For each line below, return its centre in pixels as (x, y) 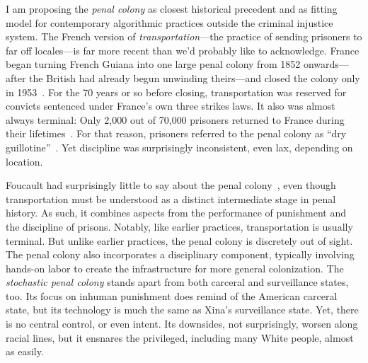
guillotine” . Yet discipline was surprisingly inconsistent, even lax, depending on (179, 147)
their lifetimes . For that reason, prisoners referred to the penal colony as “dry (176, 133)
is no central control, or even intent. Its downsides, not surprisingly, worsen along (182, 324)
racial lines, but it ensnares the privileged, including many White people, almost (180, 337)
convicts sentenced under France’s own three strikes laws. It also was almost (171, 106)
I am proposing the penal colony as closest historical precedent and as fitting (172, 8)
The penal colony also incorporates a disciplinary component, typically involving (180, 254)
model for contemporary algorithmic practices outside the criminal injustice (169, 22)
